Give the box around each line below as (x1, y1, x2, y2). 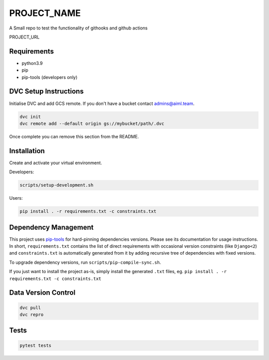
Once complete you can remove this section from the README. (9, 133, 139, 139)
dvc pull (19, 305, 41, 311)
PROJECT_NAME (9, 7, 81, 18)
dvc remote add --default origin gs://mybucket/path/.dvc (19, 120, 164, 126)
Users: (9, 195, 23, 201)
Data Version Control (9, 289, 76, 297)
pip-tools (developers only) (21, 74, 78, 80)
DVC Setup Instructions (9, 87, 84, 96)
